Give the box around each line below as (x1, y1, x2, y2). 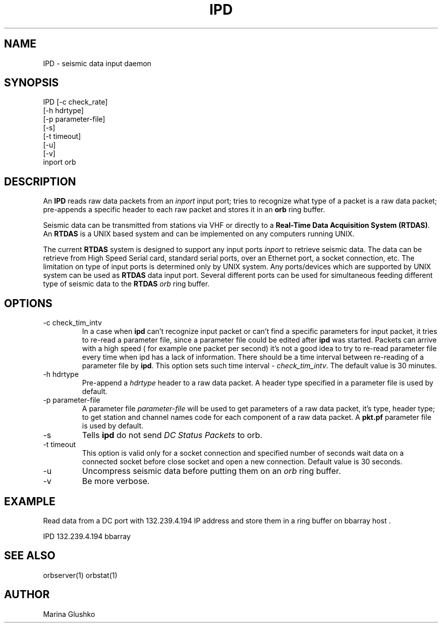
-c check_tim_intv (43, 318, 102, 327)
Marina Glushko (43, 609, 95, 618)
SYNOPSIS (4, 76, 59, 89)
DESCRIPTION (4, 175, 76, 188)
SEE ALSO (4, 549, 56, 562)
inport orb (43, 158, 76, 167)
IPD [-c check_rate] (43, 98, 108, 107)
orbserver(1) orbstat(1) (43, 570, 118, 580)
